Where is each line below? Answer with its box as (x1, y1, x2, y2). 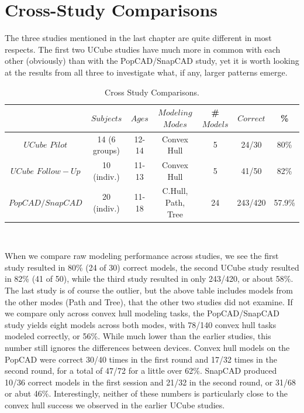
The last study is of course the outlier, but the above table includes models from (5, 284, 293, 296)
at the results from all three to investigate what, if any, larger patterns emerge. (5, 66, 288, 78)
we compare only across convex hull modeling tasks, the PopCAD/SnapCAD (5, 307, 279, 319)
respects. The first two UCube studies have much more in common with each (5, 43, 281, 55)
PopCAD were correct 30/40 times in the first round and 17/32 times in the (5, 353, 277, 365)
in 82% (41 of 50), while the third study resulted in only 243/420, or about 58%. (5, 272, 293, 285)
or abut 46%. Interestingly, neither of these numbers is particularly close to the (5, 387, 288, 400)
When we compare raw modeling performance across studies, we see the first (5, 250, 279, 262)
